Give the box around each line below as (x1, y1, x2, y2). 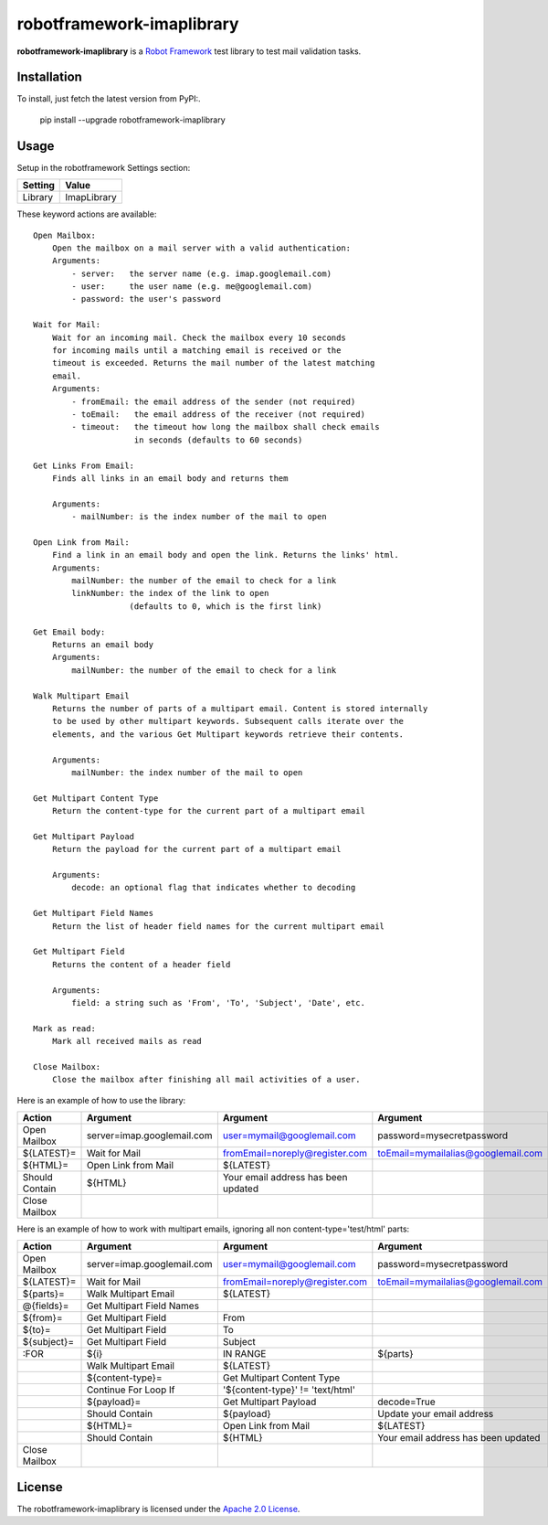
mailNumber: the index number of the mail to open (71, 767, 303, 777)
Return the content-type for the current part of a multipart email (51, 805, 365, 816)
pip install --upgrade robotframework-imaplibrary (39, 114, 226, 125)
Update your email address (377, 1408, 494, 1421)
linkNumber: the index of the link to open (71, 588, 269, 599)
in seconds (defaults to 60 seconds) (133, 434, 303, 445)
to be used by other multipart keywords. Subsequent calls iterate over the (51, 716, 405, 727)
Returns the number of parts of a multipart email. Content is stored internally (51, 703, 428, 713)
